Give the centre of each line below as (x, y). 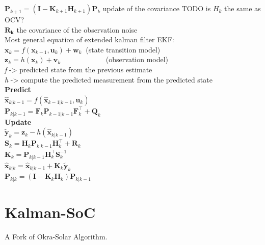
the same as (243, 8)
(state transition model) (123, 49)
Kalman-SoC (50, 212)
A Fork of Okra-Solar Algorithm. (56, 237)
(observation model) (137, 59)
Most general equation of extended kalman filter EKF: (89, 39)
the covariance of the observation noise (77, 29)
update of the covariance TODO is (157, 8)
